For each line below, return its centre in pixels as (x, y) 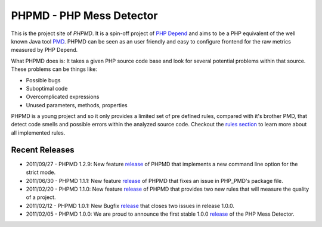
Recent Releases (43, 150)
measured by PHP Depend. (44, 50)
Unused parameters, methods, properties (77, 105)
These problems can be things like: (54, 69)
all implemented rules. (38, 133)
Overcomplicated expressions (63, 97)
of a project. (41, 197)
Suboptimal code (47, 88)
